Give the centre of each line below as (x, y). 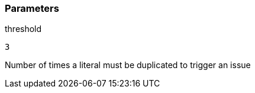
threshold (23, 29)
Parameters (32, 8)
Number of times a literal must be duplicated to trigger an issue (128, 65)
